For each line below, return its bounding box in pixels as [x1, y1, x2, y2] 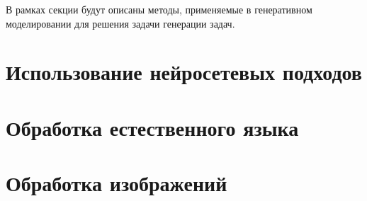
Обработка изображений [6, 168, 227, 197]
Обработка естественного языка [6, 113, 299, 142]
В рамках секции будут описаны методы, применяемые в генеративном [6, 2, 312, 16]
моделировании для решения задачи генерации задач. [6, 16, 235, 30]
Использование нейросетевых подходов [6, 57, 362, 86]
